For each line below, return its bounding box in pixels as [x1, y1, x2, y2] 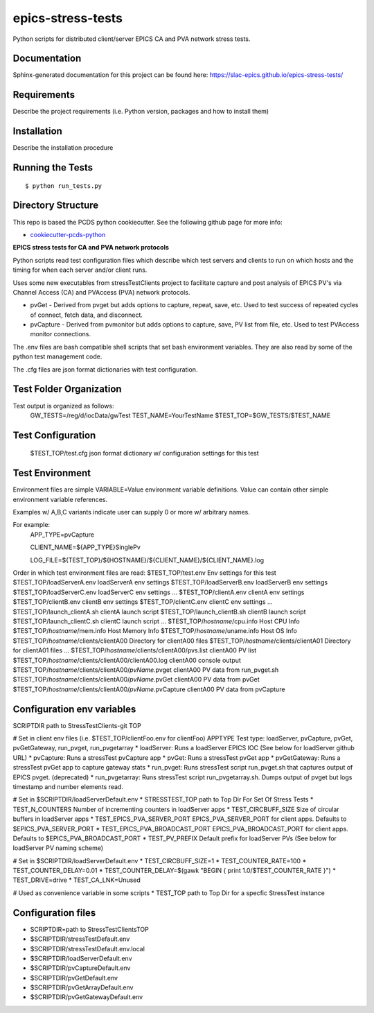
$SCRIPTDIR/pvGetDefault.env [30, 973, 118, 982]
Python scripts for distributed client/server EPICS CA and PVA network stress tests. [12, 35, 251, 43]
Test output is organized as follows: [12, 401, 114, 410]
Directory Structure [12, 200, 99, 211]
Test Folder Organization [12, 383, 122, 395]
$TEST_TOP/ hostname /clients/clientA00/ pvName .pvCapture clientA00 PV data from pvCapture [12, 685, 285, 693]
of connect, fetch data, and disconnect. [30, 311, 143, 319]
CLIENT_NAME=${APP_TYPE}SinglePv [30, 543, 141, 551]
